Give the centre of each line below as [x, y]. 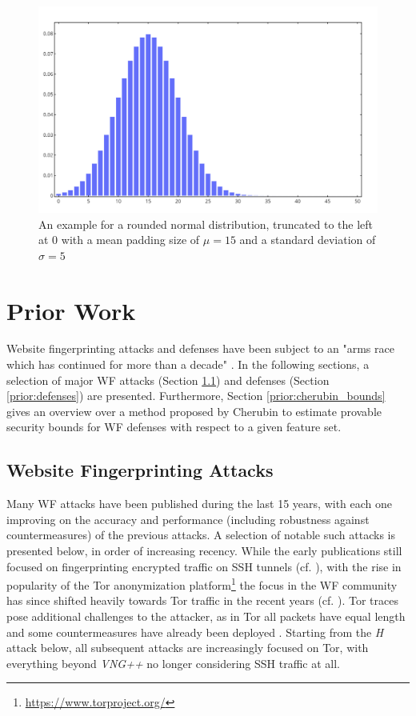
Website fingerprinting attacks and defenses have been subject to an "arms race [200, 348]
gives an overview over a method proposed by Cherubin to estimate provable [194, 411]
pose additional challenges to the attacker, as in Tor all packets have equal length [206, 616]
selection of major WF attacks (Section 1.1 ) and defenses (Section [168, 380]
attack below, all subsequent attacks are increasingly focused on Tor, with [188, 648]
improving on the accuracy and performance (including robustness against [188, 519]
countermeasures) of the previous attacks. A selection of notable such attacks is [201, 535]
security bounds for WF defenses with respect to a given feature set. [174, 427]
